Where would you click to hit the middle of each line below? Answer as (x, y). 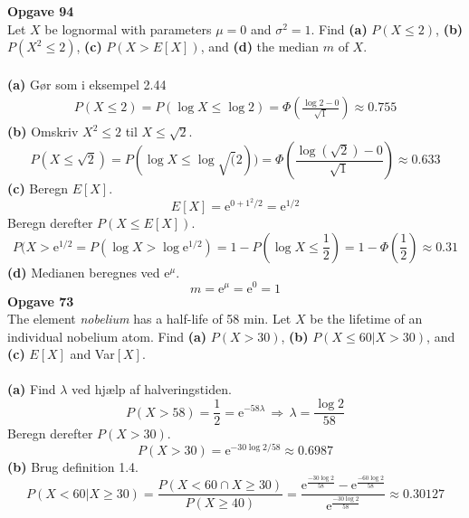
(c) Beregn (38, 188)
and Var (92, 354)
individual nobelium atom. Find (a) (107, 336)
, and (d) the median (259, 47)
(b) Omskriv (43, 132)
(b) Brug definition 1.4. (73, 466)
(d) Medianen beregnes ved (84, 272)
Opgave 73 (41, 301)
